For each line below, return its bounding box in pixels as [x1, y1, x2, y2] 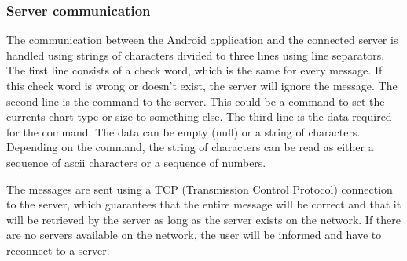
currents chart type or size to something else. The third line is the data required [6, 108, 392, 125]
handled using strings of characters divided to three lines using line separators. [6, 46, 385, 63]
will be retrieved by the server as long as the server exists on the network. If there [6, 211, 401, 227]
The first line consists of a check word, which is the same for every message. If [6, 62, 383, 78]
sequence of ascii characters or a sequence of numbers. [6, 154, 266, 170]
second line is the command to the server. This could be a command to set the [6, 92, 385, 109]
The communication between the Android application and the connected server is [6, 31, 398, 48]
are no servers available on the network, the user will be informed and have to [6, 227, 382, 243]
